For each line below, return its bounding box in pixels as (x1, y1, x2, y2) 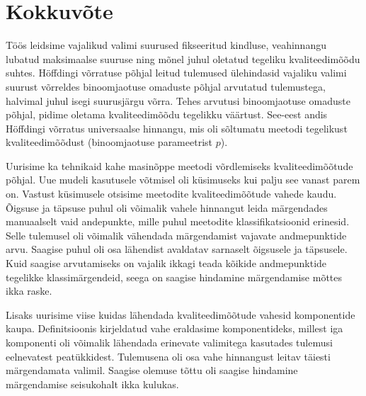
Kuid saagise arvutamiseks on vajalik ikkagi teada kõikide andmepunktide (6, 256, 327, 271)
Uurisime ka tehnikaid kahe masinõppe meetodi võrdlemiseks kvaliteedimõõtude (6, 158, 353, 173)
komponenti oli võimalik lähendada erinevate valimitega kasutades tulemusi (6, 335, 333, 349)
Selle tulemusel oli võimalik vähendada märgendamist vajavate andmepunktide (6, 227, 347, 242)
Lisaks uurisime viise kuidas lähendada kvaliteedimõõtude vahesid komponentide (6, 307, 355, 322)
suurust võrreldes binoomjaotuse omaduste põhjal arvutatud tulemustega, (6, 79, 326, 94)
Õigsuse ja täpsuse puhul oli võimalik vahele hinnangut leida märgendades (6, 200, 328, 215)
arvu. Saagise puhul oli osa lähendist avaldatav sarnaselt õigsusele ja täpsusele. (6, 242, 348, 256)
